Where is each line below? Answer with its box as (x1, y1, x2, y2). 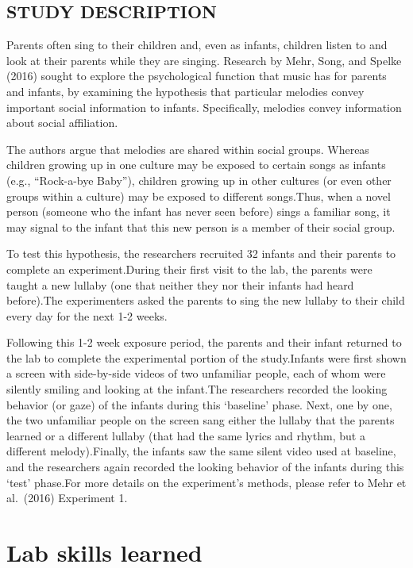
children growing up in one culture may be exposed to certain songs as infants (6, 156, 386, 173)
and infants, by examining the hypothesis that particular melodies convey (6, 83, 365, 99)
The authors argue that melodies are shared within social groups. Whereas (6, 140, 369, 157)
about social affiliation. (6, 114, 118, 131)
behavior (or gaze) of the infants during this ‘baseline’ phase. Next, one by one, (6, 396, 392, 413)
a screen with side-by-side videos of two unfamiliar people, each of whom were (6, 365, 386, 382)
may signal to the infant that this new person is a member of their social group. (6, 218, 396, 235)
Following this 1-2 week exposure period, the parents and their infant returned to (6, 334, 402, 351)
